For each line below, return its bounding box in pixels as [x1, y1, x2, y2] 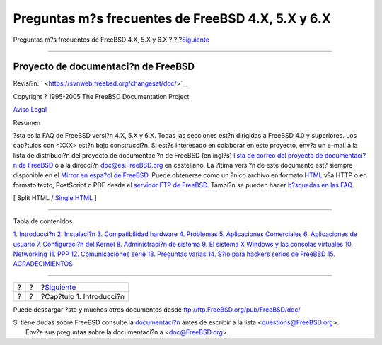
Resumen [13, 118, 41, 127]
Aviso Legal [13, 105, 47, 114]
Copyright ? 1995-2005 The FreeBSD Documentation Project [13, 92, 190, 100]
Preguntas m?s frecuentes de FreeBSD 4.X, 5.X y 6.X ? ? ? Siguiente [13, 35, 210, 44]
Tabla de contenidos [13, 216, 73, 226]
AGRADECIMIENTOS [13, 259, 74, 268]
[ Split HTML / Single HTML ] [13, 194, 97, 202]
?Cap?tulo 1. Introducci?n [41, 291, 125, 301]
